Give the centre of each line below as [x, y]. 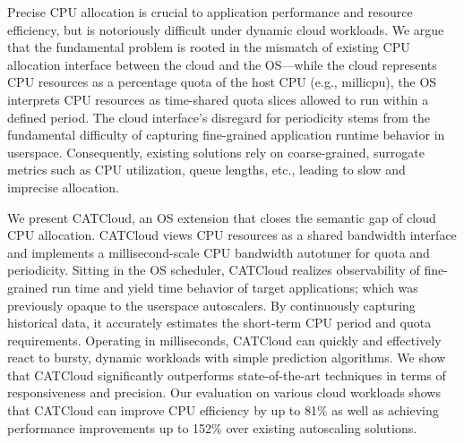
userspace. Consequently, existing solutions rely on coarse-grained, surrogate [216, 152]
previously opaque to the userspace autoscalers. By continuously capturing [211, 305]
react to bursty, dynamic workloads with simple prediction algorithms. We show [227, 358]
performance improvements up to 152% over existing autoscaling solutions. [212, 427]
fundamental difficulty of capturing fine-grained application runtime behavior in [226, 135]
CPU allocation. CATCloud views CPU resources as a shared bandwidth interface [232, 235]
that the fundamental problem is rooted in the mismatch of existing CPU [209, 47]
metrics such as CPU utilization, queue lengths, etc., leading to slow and [206, 170]
